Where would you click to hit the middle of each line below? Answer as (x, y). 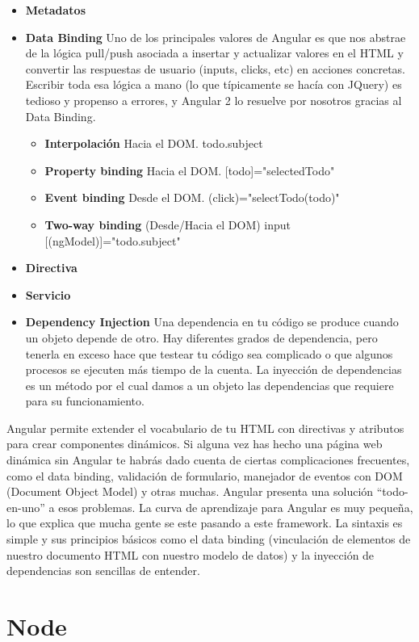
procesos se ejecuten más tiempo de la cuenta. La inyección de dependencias (214, 369)
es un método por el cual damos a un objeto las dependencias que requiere (209, 385)
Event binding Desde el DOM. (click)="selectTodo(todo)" (192, 197)
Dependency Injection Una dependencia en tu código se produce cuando (212, 322)
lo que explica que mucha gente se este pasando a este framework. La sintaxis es (205, 523)
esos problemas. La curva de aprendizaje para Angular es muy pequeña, (236, 507)
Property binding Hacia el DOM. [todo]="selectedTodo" (190, 170)
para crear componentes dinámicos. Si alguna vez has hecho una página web (195, 444)
